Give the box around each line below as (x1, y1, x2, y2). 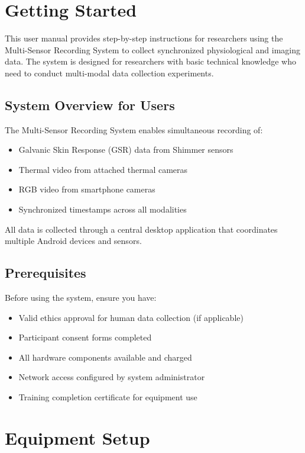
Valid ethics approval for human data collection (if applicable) (18, 311, 244, 323)
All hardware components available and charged (18, 351, 192, 363)
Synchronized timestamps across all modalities (18, 203, 187, 216)
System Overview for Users (5, 95, 175, 114)
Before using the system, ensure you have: (5, 291, 157, 304)
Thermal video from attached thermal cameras (18, 163, 188, 175)
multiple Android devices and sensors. (5, 234, 142, 247)
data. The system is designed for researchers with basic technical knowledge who (5, 55, 296, 68)
